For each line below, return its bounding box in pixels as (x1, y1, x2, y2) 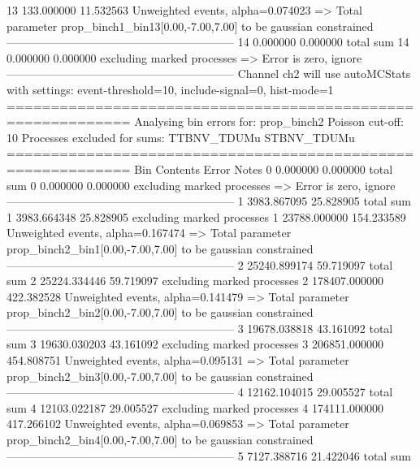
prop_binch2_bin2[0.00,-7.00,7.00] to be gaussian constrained (6, 304, 314, 321)
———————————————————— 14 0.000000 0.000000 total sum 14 (6, 33, 409, 50)
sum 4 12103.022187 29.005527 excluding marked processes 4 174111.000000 (6, 399, 383, 416)
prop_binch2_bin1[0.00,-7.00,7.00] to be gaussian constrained (6, 240, 314, 257)
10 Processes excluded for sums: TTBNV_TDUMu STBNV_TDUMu (6, 128, 355, 145)
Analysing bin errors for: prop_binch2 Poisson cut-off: (134, 113, 404, 130)
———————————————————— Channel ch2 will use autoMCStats (6, 65, 411, 82)
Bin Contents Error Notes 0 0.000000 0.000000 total (134, 160, 393, 177)
